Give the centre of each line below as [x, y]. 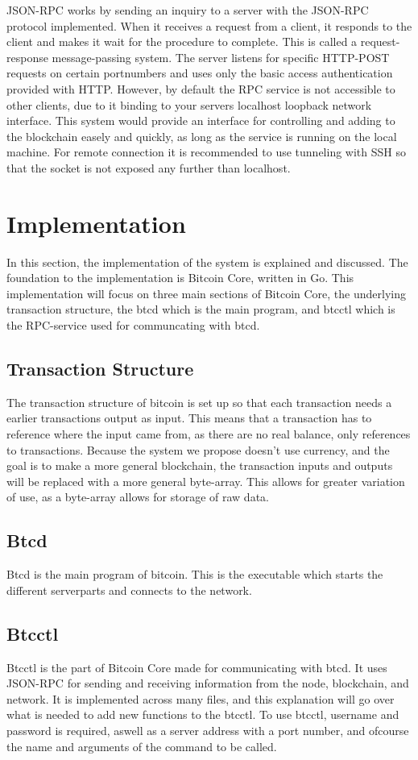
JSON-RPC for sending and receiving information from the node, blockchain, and [208, 683]
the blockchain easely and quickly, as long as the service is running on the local [202, 136]
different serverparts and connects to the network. [129, 590]
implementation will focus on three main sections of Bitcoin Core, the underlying [206, 293]
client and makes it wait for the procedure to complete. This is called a [182, 42]
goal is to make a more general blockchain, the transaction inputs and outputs [200, 465]
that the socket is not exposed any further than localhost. [149, 167]
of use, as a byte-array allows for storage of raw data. [138, 497]
